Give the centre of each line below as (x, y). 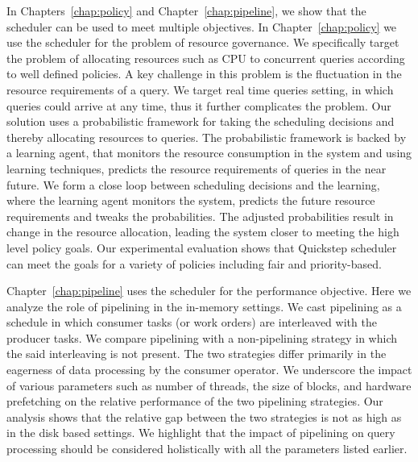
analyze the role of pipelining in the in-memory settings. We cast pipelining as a (204, 306)
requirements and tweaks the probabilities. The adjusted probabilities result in (200, 216)
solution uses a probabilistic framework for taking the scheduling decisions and (201, 121)
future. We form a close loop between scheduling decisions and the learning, (193, 184)
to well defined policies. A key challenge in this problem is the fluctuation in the (204, 74)
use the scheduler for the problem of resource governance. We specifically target (203, 42)
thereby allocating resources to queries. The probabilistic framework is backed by (207, 137)
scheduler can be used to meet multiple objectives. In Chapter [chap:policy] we (202, 26)
